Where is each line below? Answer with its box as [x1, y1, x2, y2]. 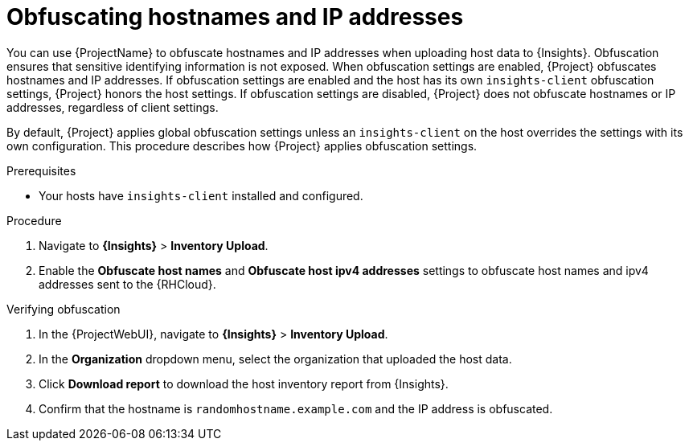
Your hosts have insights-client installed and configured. [39, 188, 363, 203]
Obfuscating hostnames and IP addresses [6, 3, 464, 31]
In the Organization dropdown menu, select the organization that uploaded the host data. [39, 351, 512, 366]
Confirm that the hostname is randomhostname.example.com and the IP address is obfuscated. [39, 401, 553, 416]
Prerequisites [6, 163, 76, 178]
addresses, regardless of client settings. [6, 100, 219, 114]
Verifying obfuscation [6, 301, 121, 316]
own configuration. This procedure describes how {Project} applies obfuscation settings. [6, 138, 478, 153]
